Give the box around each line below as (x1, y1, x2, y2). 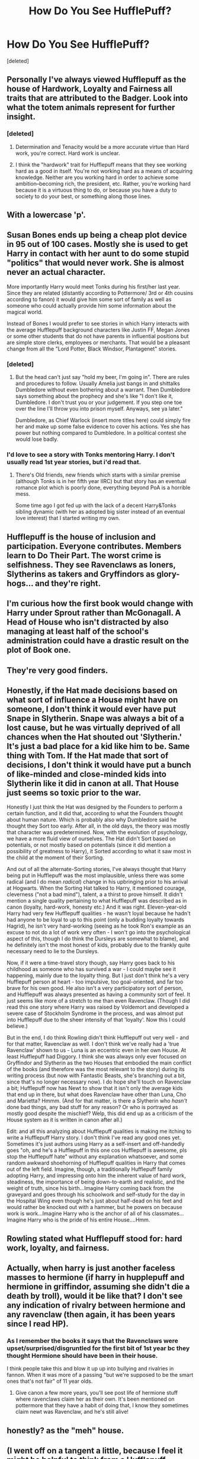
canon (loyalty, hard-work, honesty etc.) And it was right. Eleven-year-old (7, 903, 187, 911)
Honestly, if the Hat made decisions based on (7, 685, 178, 696)
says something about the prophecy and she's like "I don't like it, (15, 393, 174, 400)
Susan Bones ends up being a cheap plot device (7, 230, 187, 240)
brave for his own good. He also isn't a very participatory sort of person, (7, 985, 183, 992)
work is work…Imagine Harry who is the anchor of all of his (7, 1210, 151, 1217)
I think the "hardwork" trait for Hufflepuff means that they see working (15, 161, 187, 168)
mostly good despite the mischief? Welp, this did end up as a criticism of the (7, 1110, 193, 1117)
